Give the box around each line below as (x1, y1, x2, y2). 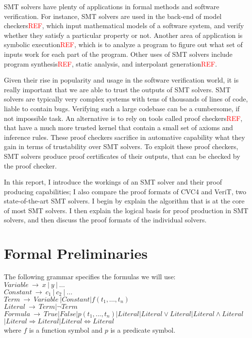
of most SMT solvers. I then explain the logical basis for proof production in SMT (4, 205, 249, 215)
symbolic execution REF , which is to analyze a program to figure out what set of (4, 39, 243, 50)
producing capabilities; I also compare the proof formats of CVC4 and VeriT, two (4, 186, 246, 196)
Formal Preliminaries (4, 243, 148, 263)
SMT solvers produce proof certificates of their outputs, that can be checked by (4, 151, 240, 161)
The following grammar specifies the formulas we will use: (4, 271, 176, 282)
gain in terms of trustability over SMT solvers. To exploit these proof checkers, (4, 141, 238, 152)
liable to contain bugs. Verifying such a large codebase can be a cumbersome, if (4, 103, 240, 113)
